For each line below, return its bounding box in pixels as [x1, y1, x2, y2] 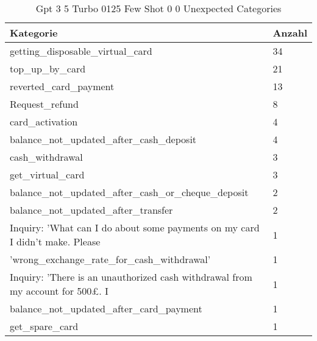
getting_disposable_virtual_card [10, 44, 152, 58]
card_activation [10, 114, 78, 128]
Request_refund [10, 97, 79, 111]
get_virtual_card [10, 167, 85, 181]
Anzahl [272, 26, 307, 40]
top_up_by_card [10, 62, 86, 76]
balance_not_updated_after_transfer [10, 203, 173, 217]
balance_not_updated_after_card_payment [10, 301, 202, 315]
